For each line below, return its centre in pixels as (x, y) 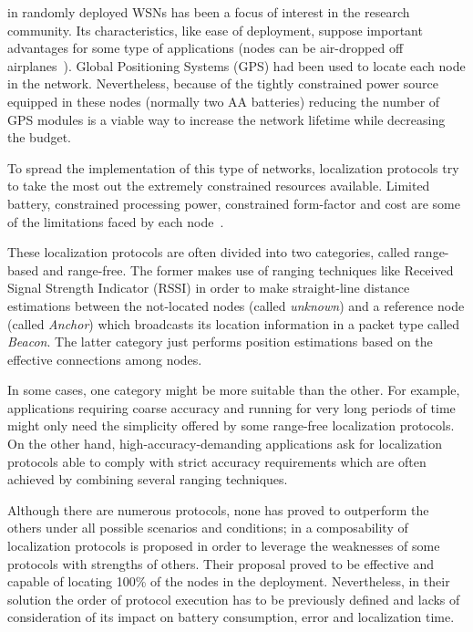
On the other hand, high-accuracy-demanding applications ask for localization (225, 444)
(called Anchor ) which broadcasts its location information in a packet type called (234, 323)
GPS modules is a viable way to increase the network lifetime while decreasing (226, 119)
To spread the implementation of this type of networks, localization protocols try (233, 167)
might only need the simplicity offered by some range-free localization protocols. (231, 425)
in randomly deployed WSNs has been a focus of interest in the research (209, 12)
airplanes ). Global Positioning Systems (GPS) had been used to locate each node (236, 65)
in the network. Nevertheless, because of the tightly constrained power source (223, 83)
